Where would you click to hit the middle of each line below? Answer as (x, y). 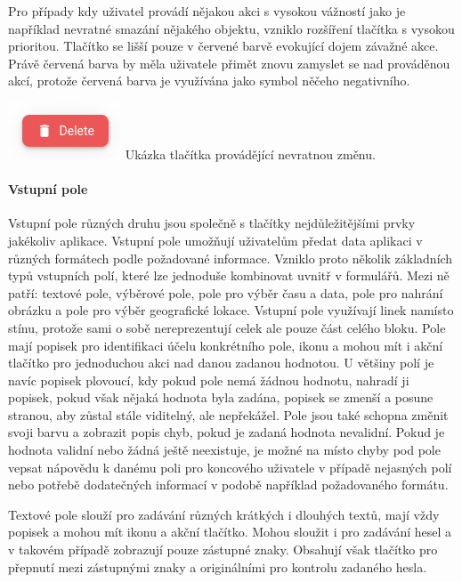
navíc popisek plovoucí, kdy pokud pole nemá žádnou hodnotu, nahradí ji (209, 380)
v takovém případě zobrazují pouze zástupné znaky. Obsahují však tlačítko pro (223, 550)
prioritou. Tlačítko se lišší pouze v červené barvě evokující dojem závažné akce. (223, 46)
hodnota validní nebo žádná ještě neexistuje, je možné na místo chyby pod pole (224, 450)
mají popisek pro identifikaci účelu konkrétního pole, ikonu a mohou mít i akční (226, 345)
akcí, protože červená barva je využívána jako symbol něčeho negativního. (209, 81)
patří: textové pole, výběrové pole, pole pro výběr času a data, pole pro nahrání (226, 292)
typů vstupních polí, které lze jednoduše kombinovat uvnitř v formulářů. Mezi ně (229, 275)
